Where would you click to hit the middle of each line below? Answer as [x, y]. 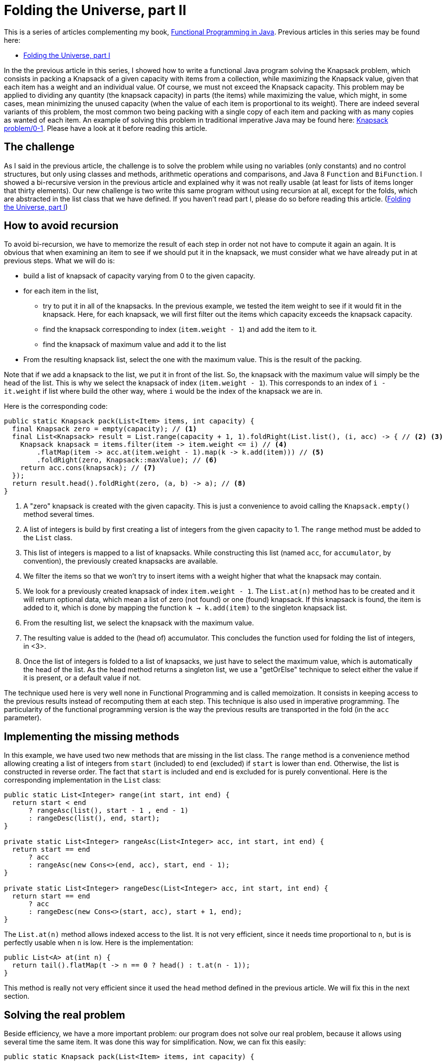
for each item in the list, [61, 291]
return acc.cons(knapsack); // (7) [88, 468]
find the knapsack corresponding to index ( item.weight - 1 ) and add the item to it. [180, 329]
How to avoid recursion [61, 226]
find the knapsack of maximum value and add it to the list [135, 345]
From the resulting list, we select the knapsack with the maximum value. [139, 623]
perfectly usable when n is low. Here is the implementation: [99, 943]
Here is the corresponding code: [56, 406]
